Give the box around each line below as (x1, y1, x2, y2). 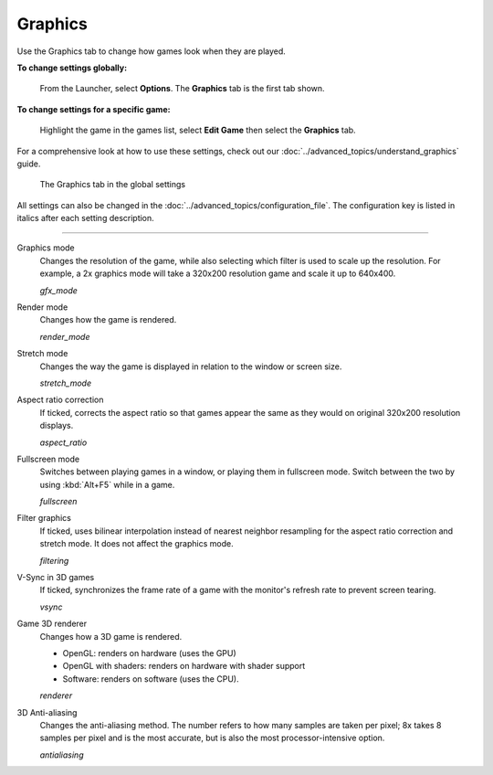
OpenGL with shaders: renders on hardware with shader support (62, 661, 306, 672)
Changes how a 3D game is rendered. (39, 631, 183, 642)
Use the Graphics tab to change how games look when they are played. (16, 46, 287, 57)
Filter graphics (16, 513, 72, 524)
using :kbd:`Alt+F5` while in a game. (39, 479, 175, 490)
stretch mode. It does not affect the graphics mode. (39, 538, 234, 549)
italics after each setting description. (16, 213, 154, 224)
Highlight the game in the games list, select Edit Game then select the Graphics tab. (39, 124, 356, 136)
